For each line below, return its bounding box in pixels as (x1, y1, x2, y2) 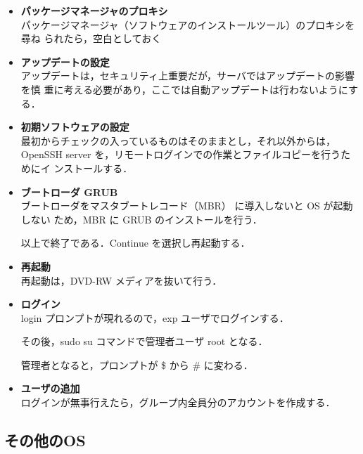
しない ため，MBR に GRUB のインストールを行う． (20, 212, 262, 226)
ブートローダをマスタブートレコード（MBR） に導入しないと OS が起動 (20, 198, 353, 213)
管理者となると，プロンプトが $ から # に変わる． (20, 357, 253, 372)
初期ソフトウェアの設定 (20, 119, 129, 134)
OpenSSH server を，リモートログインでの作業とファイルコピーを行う (20, 147, 340, 162)
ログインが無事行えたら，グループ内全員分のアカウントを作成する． (20, 395, 336, 410)
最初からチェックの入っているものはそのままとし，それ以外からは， (20, 133, 336, 148)
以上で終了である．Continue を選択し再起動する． (20, 235, 250, 250)
